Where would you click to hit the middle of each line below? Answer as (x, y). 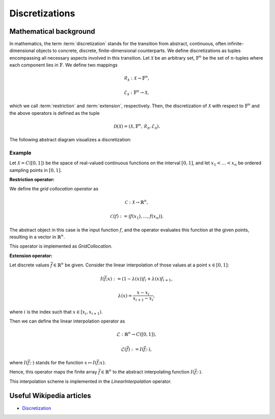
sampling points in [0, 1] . (36, 170)
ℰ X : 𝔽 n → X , (136, 93)
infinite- (236, 44)
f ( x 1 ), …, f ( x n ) (145, 217)
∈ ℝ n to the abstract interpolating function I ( (148, 372)
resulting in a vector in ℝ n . (37, 237)
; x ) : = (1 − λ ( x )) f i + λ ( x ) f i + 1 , (139, 279)
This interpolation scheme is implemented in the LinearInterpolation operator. (90, 381)
